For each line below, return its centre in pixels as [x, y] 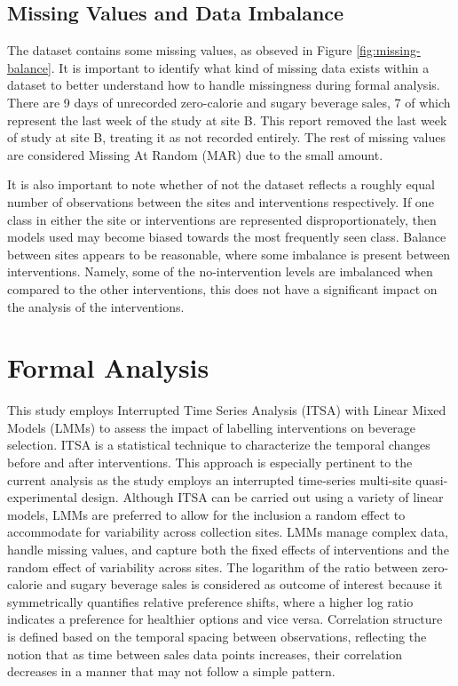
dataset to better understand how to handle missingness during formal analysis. [224, 85]
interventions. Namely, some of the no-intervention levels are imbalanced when [220, 271]
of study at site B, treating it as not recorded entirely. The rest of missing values [227, 137]
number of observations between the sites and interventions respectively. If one [221, 201]
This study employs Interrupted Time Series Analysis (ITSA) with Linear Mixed [227, 410]
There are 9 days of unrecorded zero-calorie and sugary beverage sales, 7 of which [229, 102]
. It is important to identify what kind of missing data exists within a [240, 67]
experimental [42, 497]
